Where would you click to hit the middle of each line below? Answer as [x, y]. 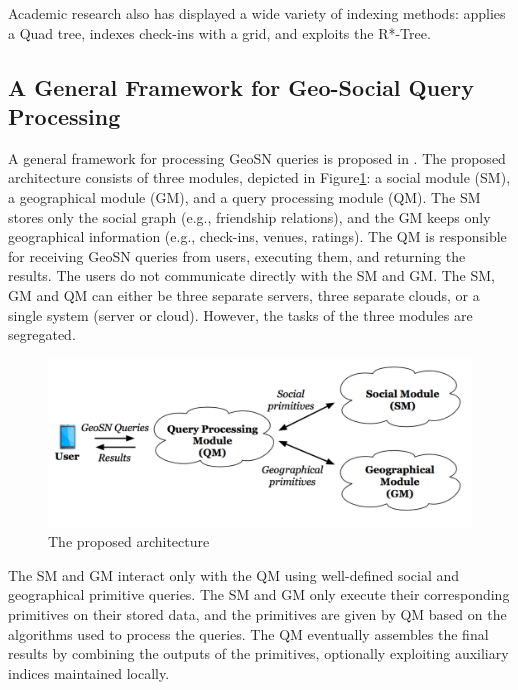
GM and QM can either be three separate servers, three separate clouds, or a [244, 294]
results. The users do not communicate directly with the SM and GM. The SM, [252, 275]
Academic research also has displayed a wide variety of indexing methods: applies [257, 13]
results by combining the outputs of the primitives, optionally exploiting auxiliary [258, 653]
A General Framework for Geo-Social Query [241, 86]
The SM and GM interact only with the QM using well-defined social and [234, 574]
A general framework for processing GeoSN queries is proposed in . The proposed [257, 157]
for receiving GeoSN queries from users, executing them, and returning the [237, 255]
